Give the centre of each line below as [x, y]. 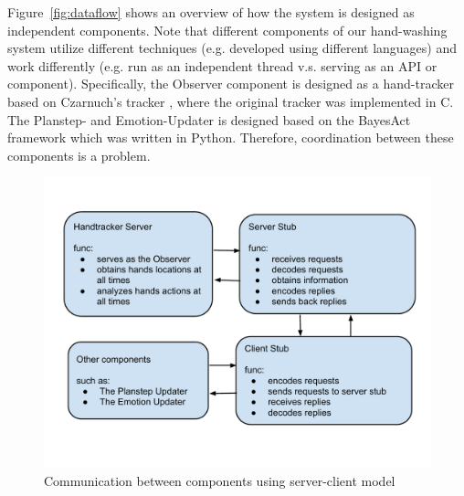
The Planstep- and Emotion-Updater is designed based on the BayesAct [209, 119]
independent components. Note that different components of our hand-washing [227, 30]
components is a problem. [79, 155]
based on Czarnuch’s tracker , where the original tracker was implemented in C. [231, 101]
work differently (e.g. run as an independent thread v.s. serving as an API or [222, 65]
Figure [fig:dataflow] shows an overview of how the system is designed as [211, 12]
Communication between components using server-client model [220, 480]
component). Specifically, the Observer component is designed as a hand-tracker [231, 84]
